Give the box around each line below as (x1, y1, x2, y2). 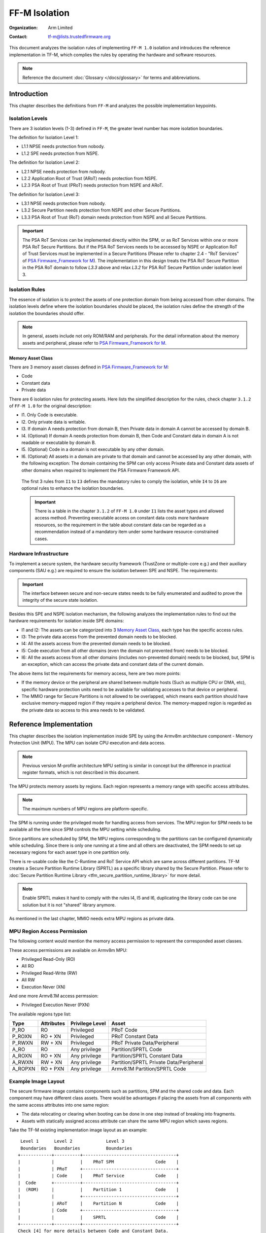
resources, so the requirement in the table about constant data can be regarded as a (34, 522, 206, 528)
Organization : (9, 25, 38, 31)
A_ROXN (12, 1052, 32, 1059)
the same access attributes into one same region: (9, 1102, 109, 1108)
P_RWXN (12, 1040, 33, 1047)
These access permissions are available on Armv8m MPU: (9, 947, 128, 953)
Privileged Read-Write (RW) (21, 970, 77, 976)
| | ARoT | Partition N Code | (18, 1200, 179, 1206)
